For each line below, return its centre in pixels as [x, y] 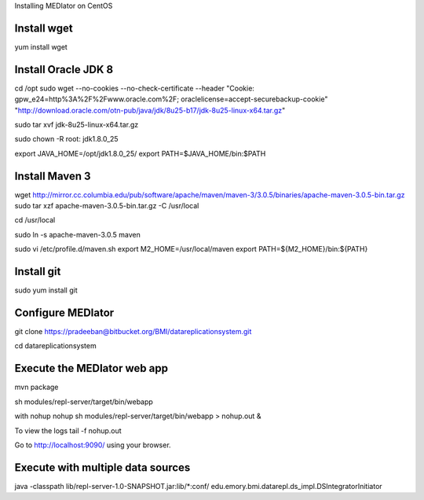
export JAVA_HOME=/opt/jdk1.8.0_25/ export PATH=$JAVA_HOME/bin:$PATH [140, 153]
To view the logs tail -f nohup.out [68, 430]
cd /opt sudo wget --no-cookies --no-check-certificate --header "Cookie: [135, 88]
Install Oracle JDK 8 [64, 70]
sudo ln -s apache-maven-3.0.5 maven [77, 234]
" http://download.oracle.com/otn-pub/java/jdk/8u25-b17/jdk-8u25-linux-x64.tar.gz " [150, 110]
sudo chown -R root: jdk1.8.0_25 [66, 139]
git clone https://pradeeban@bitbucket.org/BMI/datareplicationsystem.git [133, 332]
